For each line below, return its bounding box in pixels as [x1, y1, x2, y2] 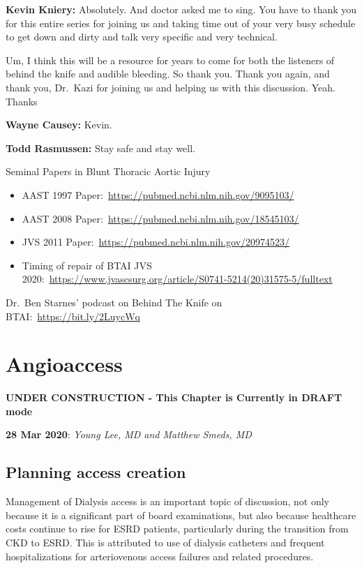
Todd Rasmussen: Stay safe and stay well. [6, 140, 195, 155]
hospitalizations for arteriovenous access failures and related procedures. [6, 548, 314, 563]
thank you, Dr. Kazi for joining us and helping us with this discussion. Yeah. [6, 80, 335, 94]
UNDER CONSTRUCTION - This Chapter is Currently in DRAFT [6, 390, 342, 405]
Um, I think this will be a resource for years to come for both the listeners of [6, 52, 335, 67]
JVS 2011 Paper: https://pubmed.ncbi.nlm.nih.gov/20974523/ [22, 234, 290, 249]
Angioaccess [6, 350, 123, 378]
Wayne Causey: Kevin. [6, 117, 112, 132]
